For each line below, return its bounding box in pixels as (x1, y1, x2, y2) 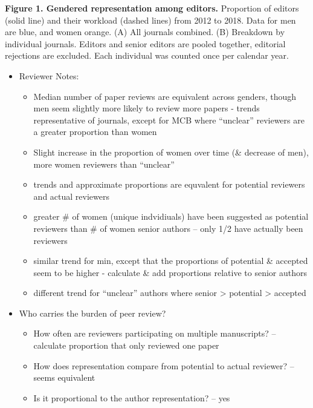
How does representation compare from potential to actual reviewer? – (33, 359, 294, 372)
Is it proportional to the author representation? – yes (33, 391, 230, 404)
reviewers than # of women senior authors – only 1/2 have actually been (33, 222, 303, 234)
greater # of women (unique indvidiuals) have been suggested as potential (33, 210, 309, 223)
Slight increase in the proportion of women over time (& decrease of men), (33, 145, 309, 158)
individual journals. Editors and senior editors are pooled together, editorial (5, 37, 286, 50)
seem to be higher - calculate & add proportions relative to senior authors (33, 266, 308, 278)
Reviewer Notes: (19, 69, 79, 82)
